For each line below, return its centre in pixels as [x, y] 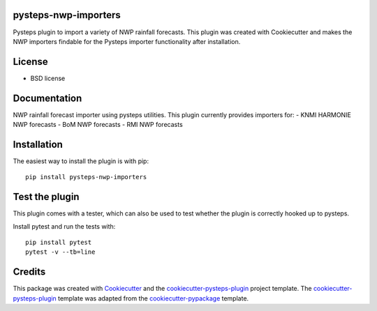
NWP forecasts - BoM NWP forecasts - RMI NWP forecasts [98, 125]
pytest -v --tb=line [60, 252]
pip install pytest [59, 243]
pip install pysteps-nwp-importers [86, 177]
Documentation [47, 98]
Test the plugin [46, 197]
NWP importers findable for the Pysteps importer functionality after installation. [127, 41]
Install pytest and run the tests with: [64, 226]
